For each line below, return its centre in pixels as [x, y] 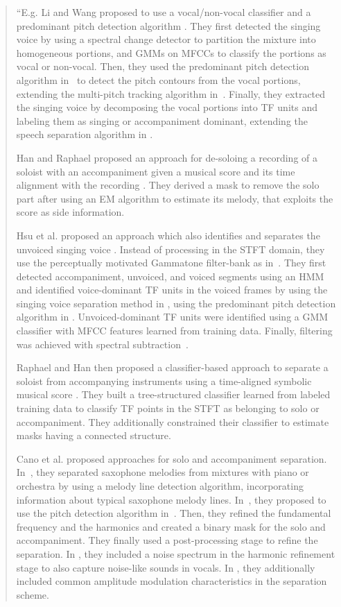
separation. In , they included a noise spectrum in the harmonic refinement [176, 553]
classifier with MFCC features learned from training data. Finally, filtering [174, 331]
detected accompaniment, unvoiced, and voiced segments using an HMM [170, 276]
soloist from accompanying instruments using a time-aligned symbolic [164, 381]
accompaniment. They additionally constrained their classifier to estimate [173, 421]
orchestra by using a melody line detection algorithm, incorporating [160, 486]
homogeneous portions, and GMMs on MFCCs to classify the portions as [171, 52]
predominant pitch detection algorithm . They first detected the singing [168, 25]
